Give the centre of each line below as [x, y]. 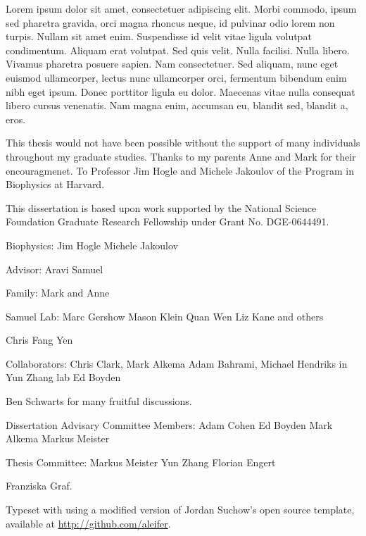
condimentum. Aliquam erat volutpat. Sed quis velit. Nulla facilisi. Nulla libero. [178, 50]
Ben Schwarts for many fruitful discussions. [99, 401]
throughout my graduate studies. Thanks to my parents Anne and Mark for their [181, 156]
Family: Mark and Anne [58, 293]
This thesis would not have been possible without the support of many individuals [183, 143]
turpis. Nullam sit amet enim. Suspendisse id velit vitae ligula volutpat [159, 36]
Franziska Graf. [39, 486]
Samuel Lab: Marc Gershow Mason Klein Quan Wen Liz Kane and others [165, 316]
